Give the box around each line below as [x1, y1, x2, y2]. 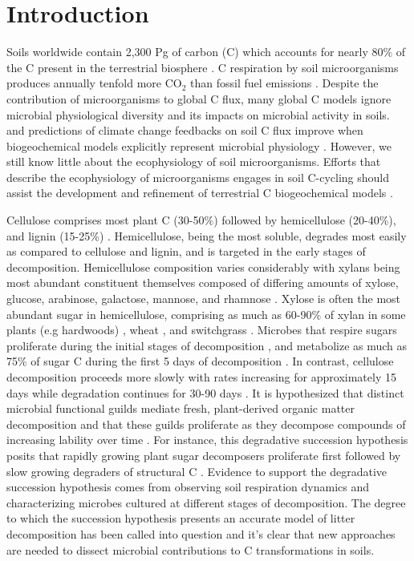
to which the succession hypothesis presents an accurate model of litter [6, 510, 355, 527]
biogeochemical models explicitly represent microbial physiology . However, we [6, 137, 392, 154]
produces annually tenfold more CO [6, 75, 182, 91]
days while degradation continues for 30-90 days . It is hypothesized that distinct [6, 384, 404, 401]
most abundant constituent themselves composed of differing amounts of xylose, [6, 274, 399, 291]
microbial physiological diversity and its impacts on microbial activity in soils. [6, 106, 390, 123]
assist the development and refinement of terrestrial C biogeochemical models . [6, 184, 393, 201]
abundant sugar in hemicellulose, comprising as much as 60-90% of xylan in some [6, 305, 406, 322]
